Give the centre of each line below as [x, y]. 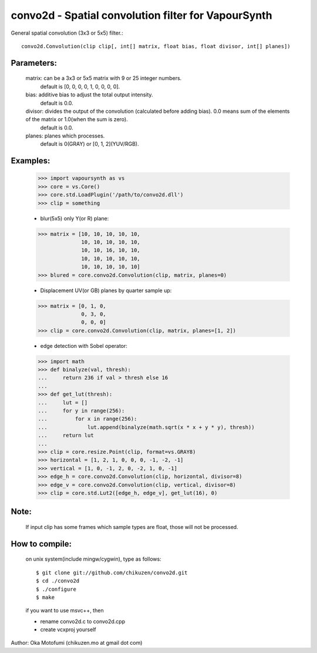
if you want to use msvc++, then [65, 611]
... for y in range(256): [81, 411]
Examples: [31, 161]
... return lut [66, 436]
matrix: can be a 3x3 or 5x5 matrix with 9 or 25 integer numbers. [104, 78]
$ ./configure [56, 589]
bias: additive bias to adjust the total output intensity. [89, 95]
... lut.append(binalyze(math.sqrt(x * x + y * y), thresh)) [146, 427]
